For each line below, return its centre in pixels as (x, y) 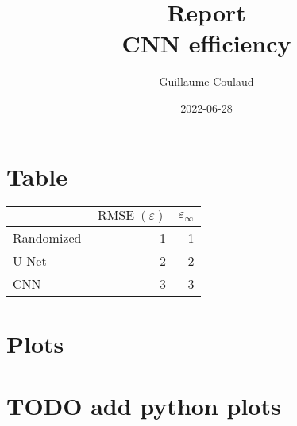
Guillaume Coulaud (206, 81)
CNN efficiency (206, 43)
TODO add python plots (144, 405)
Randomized (47, 238)
